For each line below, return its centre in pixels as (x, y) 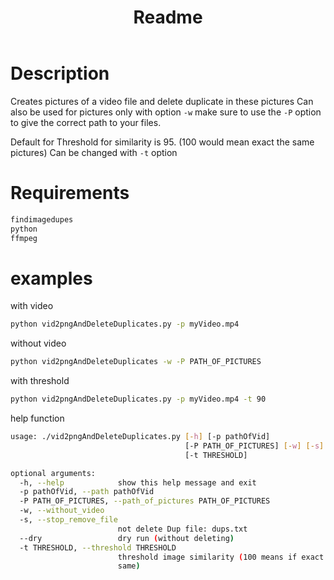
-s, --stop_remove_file (68, 520)
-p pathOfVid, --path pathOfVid (87, 492)
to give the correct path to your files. (86, 122)
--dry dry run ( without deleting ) (127, 538)
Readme (168, 17)
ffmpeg (24, 238)
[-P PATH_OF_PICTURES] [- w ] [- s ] (254, 446)
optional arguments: (53, 473)
